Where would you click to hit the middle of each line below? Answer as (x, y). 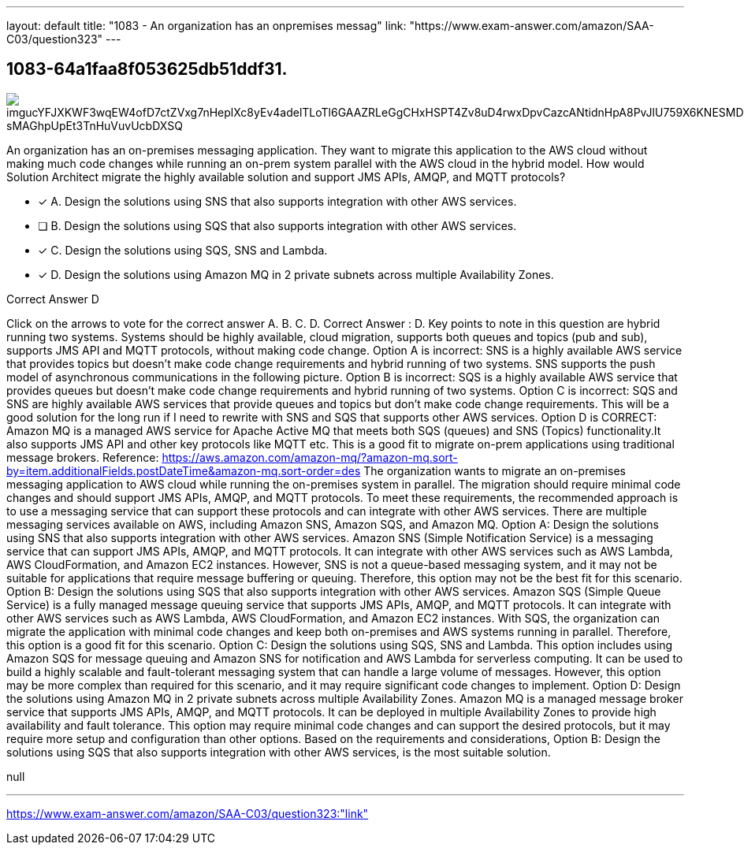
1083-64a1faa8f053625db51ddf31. (147, 69)
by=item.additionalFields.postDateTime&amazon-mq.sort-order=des (184, 470)
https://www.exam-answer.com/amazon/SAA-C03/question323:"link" (188, 813)
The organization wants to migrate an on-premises (495, 470)
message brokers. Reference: (83, 457)
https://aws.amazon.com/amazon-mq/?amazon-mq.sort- (310, 457)
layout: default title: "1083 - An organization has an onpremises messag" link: (206, 26)
